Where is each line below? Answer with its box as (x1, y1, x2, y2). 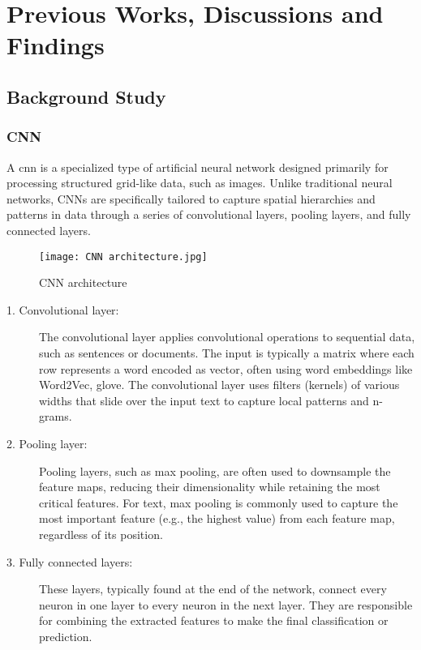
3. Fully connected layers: (6, 553, 133, 570)
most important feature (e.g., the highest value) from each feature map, (39, 510, 395, 527)
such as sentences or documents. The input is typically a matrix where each (39, 344, 415, 361)
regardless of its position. (39, 525, 163, 542)
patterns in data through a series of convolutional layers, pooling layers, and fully (6, 206, 411, 223)
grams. (39, 408, 72, 425)
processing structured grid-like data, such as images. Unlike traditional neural (6, 174, 393, 191)
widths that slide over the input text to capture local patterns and (39, 391, 369, 408)
